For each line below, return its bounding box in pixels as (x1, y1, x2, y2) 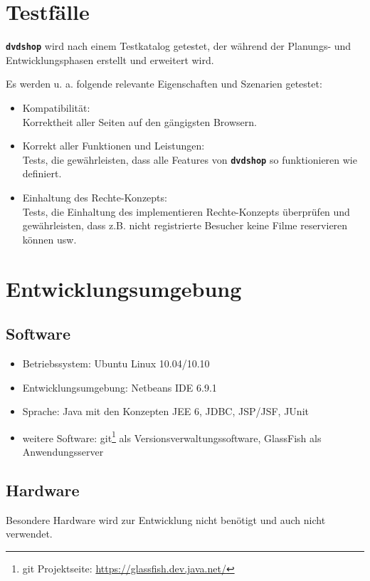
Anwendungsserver (22, 444, 104, 459)
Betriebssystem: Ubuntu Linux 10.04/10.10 (22, 355, 210, 370)
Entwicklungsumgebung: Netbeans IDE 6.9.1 (22, 380, 217, 394)
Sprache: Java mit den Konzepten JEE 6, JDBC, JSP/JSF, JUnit (22, 404, 309, 419)
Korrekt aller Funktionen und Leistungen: (22, 138, 205, 153)
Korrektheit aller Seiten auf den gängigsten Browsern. (22, 114, 257, 129)
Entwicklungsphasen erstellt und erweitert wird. (6, 52, 214, 67)
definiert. (22, 166, 62, 181)
